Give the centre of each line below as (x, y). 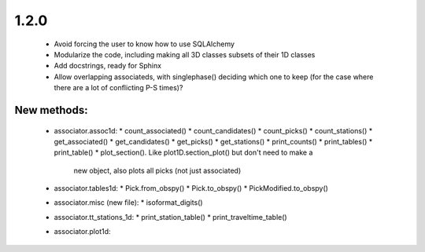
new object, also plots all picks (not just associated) (157, 170)
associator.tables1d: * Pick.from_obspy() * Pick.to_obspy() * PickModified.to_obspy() (191, 188)
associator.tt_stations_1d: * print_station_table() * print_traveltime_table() (170, 217)
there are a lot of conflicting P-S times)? (118, 88)
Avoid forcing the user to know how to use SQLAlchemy (144, 44)
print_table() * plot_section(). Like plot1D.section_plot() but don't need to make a (183, 152)
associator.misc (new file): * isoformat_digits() (129, 203)
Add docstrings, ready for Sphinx (107, 66)
